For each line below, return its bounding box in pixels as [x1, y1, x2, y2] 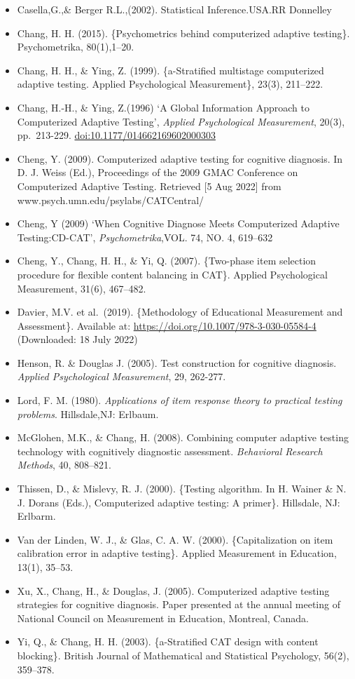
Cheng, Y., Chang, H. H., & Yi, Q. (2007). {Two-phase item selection [17, 253, 316, 268]
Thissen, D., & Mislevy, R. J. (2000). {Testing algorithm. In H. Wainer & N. [17, 481, 347, 496]
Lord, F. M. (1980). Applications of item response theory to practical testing [17, 393, 342, 408]
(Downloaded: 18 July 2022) [17, 332, 138, 347]
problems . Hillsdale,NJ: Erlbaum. [17, 406, 159, 421]
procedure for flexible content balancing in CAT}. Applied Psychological [17, 267, 328, 281]
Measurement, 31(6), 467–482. [17, 281, 146, 295]
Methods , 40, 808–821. [17, 457, 111, 472]
